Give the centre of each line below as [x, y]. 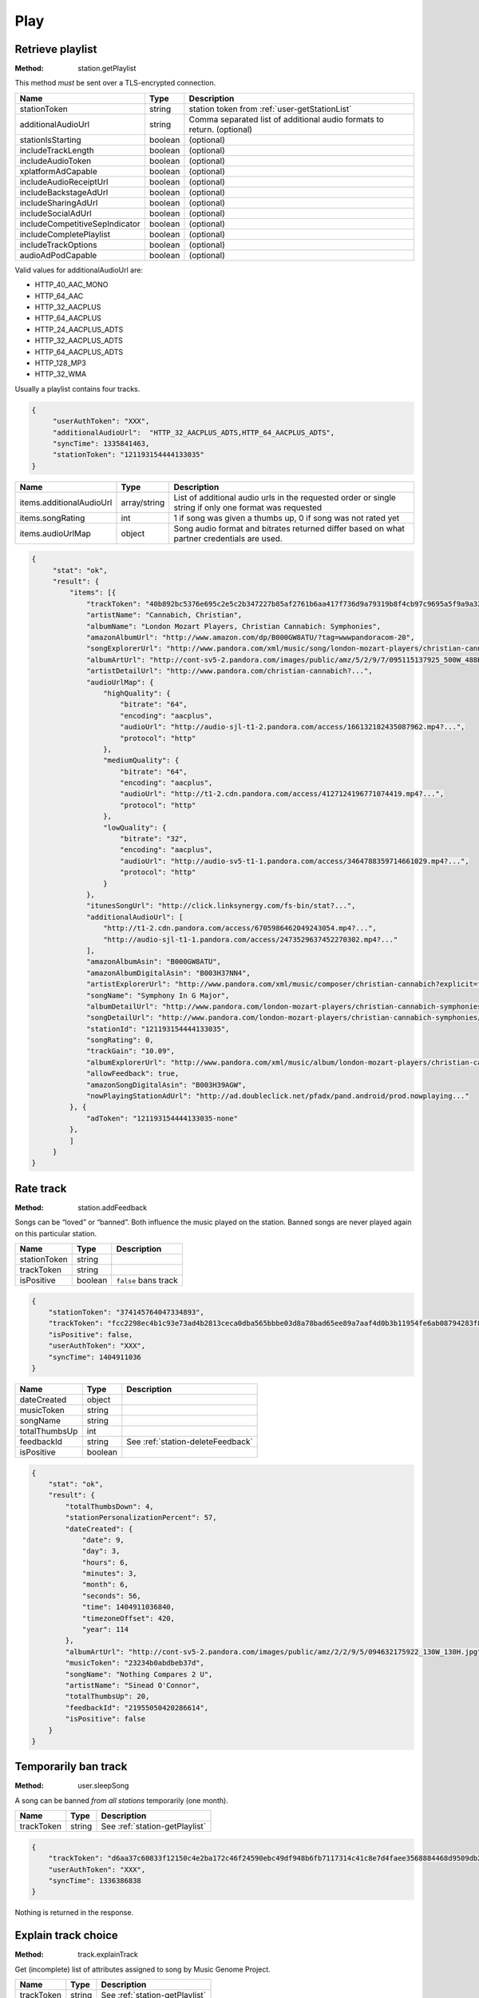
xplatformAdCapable [58, 171]
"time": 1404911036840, [129, 1607]
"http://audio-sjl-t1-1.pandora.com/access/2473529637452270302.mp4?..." [250, 939]
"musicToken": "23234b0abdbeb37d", [135, 1663]
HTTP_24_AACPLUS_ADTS [79, 329]
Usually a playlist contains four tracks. [77, 388]
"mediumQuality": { [141, 760]
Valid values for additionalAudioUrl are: [79, 270]
